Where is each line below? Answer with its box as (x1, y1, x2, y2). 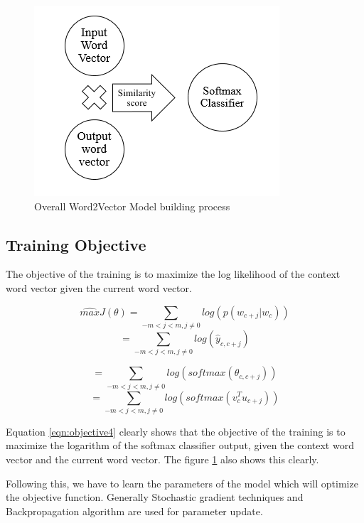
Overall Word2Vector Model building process (34, 198, 230, 213)
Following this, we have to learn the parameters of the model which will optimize (6, 475, 358, 490)
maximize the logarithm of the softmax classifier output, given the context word (6, 438, 354, 453)
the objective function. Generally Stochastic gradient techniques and (6, 490, 304, 505)
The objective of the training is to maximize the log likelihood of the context (6, 266, 341, 281)
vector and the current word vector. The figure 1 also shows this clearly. (6, 452, 319, 467)
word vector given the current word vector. (6, 280, 192, 295)
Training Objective (6, 233, 146, 255)
